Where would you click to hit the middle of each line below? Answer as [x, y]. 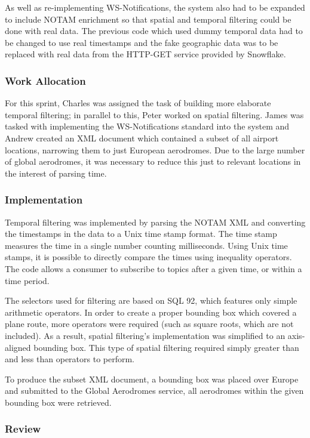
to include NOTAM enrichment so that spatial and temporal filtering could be [148, 19]
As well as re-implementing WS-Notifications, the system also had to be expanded [155, 7]
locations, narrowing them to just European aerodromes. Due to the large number [155, 149]
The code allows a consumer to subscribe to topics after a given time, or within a [154, 268]
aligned [18, 347]
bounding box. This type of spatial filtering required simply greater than [166, 347]
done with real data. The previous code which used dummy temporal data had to [154, 31]
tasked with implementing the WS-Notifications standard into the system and [147, 126]
